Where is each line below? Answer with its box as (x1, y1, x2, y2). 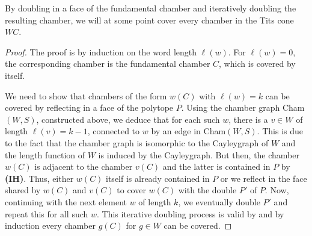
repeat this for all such (5, 207, 88, 220)
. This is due (257, 125, 303, 137)
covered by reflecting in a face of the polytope (5, 101, 174, 114)
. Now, (265, 184, 289, 196)
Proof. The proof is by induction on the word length (5, 45, 197, 58)
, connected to (87, 125, 140, 137)
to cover (117, 184, 146, 196)
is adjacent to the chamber (34, 160, 133, 173)
